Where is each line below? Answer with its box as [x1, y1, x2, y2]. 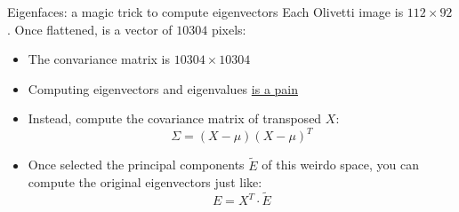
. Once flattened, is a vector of [7, 20, 173, 38]
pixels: [211, 20, 246, 38]
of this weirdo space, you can [262, 155, 420, 174]
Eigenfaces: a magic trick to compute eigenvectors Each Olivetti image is [7, 3, 404, 20]
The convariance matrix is [28, 50, 170, 68]
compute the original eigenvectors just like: [28, 173, 262, 192]
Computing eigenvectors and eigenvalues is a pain [28, 79, 299, 98]
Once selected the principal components [28, 155, 245, 174]
